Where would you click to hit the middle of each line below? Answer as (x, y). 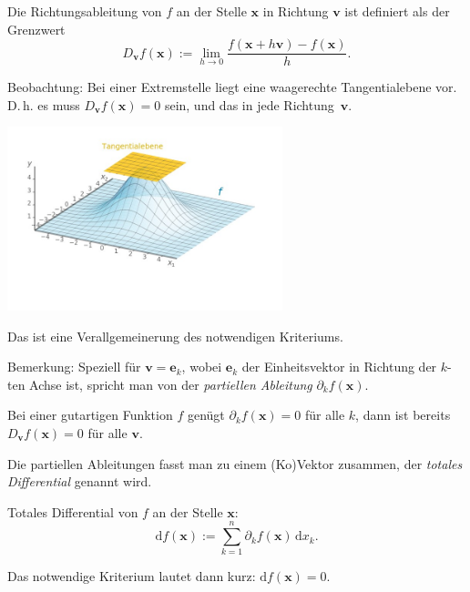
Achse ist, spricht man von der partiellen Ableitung (171, 384)
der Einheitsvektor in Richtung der (339, 367)
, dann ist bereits (403, 415)
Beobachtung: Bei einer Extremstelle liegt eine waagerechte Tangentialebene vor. (232, 87)
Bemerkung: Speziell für (74, 367)
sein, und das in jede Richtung (249, 104)
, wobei (202, 367)
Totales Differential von (73, 511)
